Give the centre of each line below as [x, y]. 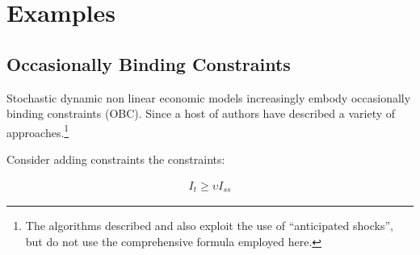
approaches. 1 [38, 131]
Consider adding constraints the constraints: [116, 159]
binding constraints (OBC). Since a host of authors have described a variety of [201, 113]
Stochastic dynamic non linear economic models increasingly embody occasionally [209, 97]
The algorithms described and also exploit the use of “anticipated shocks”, [209, 226]
